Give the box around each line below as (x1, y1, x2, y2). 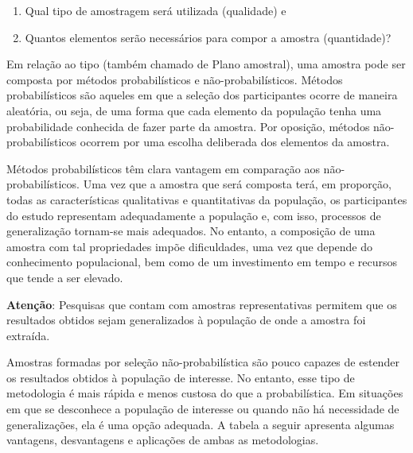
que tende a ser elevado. (6, 269, 123, 285)
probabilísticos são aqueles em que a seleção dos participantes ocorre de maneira (6, 87, 398, 103)
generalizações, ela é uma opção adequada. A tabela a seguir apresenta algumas (6, 416, 395, 432)
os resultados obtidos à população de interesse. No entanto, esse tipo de (6, 369, 355, 385)
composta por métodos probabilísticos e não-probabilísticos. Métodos (6, 71, 343, 87)
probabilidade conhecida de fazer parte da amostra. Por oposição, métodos (6, 118, 370, 134)
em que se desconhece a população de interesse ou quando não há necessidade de (6, 401, 399, 417)
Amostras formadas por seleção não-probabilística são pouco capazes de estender (6, 354, 399, 370)
